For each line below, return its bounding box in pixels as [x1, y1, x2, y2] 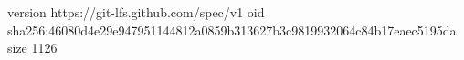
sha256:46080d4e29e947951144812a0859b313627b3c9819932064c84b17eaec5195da [7, 20, 457, 39]
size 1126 [7, 38, 58, 57]
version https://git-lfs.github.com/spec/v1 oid [7, 3, 265, 21]
